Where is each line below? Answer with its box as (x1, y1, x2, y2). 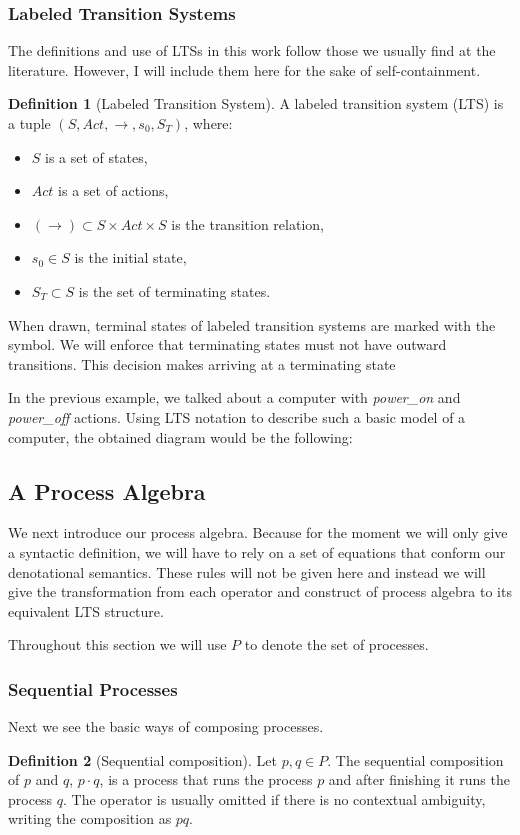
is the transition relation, (171, 213, 324, 234)
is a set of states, (45, 146, 148, 167)
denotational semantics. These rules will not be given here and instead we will (8, 561, 486, 582)
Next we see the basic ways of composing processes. (8, 716, 324, 737)
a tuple (8, 113, 51, 133)
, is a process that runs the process (99, 769, 313, 790)
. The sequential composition (327, 749, 504, 770)
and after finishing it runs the (328, 769, 510, 790)
